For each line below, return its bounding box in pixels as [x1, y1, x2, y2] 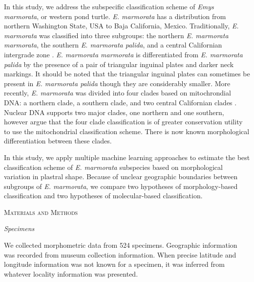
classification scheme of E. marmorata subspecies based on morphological [4, 162, 223, 172]
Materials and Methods [4, 207, 78, 217]
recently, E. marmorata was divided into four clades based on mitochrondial [4, 88, 231, 98]
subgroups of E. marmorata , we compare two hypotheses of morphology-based [4, 181, 238, 191]
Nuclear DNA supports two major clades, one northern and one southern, [4, 107, 224, 117]
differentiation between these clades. [4, 136, 112, 146]
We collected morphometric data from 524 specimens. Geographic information [4, 240, 237, 250]
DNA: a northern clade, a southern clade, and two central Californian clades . [4, 97, 237, 107]
